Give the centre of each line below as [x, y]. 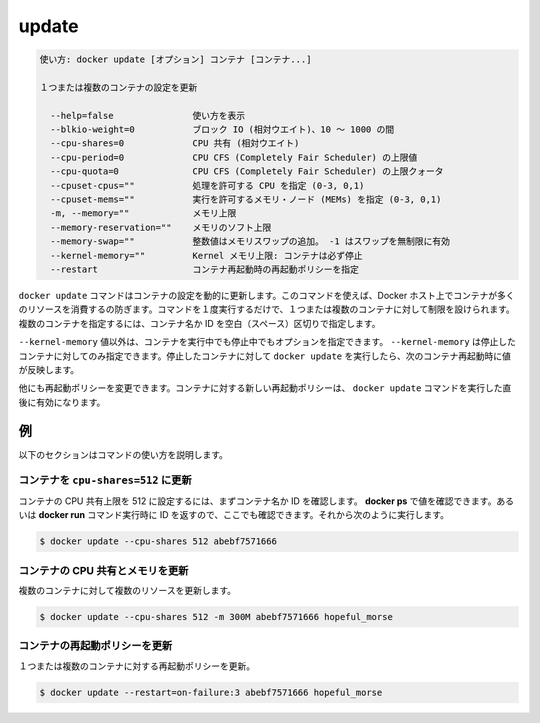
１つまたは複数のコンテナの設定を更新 [118, 87]
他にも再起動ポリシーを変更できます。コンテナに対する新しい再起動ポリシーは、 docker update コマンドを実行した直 [265, 388]
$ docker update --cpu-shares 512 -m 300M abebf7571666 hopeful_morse [216, 616]
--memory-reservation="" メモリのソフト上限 [161, 227]
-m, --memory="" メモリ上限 [143, 213]
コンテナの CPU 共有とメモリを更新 [103, 570]
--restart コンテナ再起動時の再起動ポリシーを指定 [205, 269]
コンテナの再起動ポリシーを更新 [95, 646]
